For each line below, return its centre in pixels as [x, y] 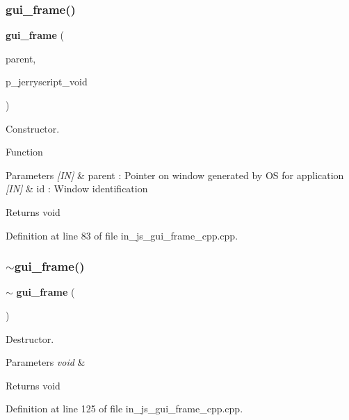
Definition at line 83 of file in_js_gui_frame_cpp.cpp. [122, 235]
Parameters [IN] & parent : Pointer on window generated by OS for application [175, 175]
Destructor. [30, 338]
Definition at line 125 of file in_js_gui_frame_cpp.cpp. [124, 409]
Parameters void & [46, 362]
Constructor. [33, 128]
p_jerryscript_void [47, 82]
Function [24, 152]
